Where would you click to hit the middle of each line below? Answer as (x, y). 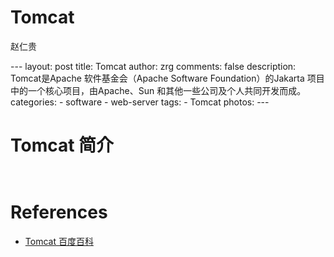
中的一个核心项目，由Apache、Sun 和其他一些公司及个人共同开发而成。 (158, 90)
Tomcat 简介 (62, 145)
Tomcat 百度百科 (59, 241)
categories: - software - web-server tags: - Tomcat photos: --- (140, 102)
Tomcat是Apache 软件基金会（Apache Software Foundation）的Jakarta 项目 (167, 78)
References (59, 212)
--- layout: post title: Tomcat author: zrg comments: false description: (153, 66)
